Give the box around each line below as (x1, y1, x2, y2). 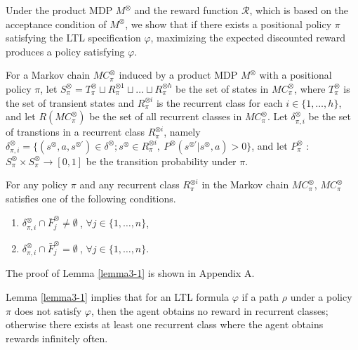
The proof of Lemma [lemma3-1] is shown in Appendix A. (6, 266, 255, 280)
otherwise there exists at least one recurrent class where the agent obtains (6, 317, 324, 332)
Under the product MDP (6, 3, 113, 17)
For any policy (6, 177, 68, 192)
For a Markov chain (6, 67, 91, 82)
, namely (164, 124, 201, 139)
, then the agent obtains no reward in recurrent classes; (91, 303, 329, 318)
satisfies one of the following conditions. (6, 190, 176, 205)
